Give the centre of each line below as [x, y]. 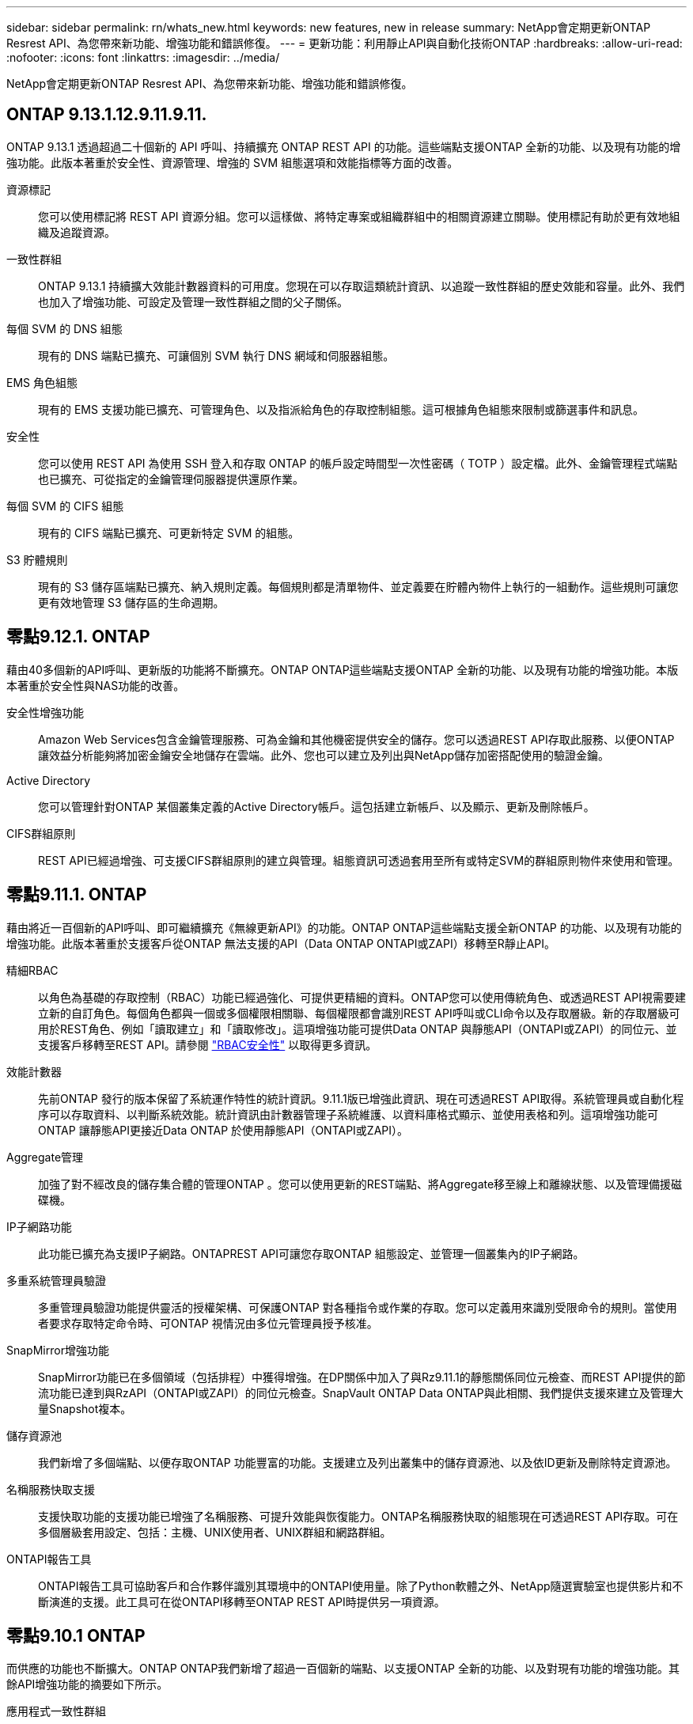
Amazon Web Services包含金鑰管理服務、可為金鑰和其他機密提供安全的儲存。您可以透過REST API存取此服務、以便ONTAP [356, 739]
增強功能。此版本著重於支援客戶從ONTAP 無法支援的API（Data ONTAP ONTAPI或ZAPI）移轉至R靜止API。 [281, 943]
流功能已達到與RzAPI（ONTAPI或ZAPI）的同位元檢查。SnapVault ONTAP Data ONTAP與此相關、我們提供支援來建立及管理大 [361, 1392]
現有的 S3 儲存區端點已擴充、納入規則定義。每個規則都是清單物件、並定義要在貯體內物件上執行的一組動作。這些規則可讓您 [358, 586]
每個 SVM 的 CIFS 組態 [65, 506]
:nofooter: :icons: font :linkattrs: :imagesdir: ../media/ [143, 57]
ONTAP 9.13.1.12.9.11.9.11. [107, 115]
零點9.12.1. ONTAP [78, 637]
